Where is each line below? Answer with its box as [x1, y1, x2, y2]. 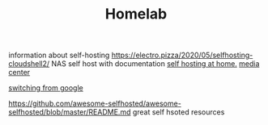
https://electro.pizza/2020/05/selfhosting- [111, 50, 253, 60]
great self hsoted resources [132, 107, 225, 117]
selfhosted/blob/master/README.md [8, 107, 131, 117]
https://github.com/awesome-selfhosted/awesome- [8, 98, 182, 109]
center [8, 68, 31, 77]
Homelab [104, 5, 168, 23]
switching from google [8, 83, 83, 93]
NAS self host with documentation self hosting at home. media [51, 59, 260, 69]
